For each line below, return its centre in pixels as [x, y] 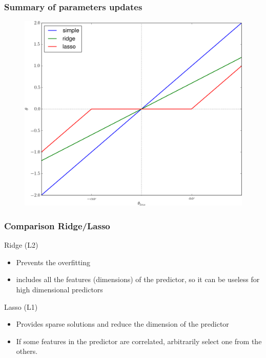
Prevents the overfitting [53, 262]
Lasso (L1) [21, 306]
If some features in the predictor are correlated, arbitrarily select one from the [139, 341]
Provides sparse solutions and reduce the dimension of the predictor [122, 324]
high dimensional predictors [59, 289]
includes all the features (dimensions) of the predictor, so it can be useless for [138, 279]
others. [27, 351]
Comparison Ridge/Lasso [57, 225]
